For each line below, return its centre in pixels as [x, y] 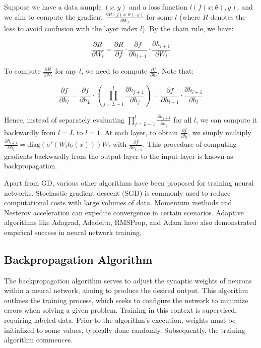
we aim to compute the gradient [54, 16]
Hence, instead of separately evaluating [64, 119]
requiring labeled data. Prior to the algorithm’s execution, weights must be [120, 320]
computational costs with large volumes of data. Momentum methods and [118, 202]
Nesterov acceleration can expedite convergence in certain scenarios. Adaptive [124, 212]
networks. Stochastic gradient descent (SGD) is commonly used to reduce [117, 192]
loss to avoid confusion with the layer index [71, 28]
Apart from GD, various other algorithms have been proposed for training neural [129, 182]
